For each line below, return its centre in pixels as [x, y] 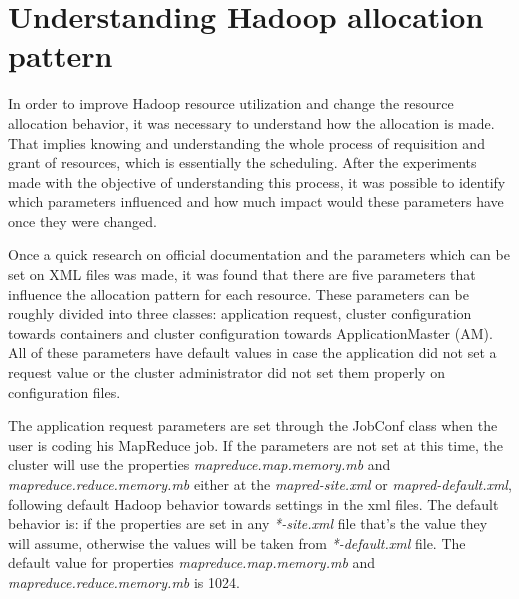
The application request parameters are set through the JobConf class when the [253, 425]
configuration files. [64, 391]
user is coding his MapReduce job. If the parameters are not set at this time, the [256, 444]
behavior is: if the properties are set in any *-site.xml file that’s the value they [248, 523]
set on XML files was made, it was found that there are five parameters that [242, 274]
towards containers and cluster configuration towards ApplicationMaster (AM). [250, 332]
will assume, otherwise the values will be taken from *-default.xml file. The [237, 542]
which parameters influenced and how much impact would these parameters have [256, 201]
